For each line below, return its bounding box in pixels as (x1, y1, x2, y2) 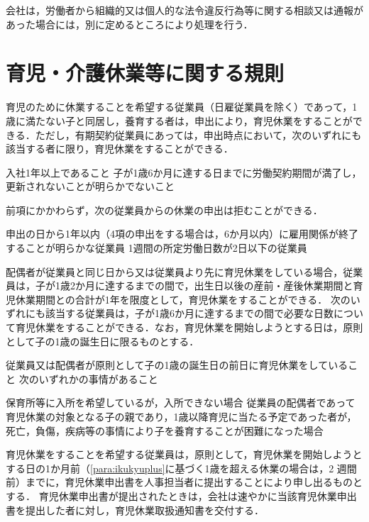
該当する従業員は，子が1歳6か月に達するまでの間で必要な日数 (45, 306, 334, 321)
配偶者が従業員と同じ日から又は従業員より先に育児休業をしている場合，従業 (6, 264, 363, 279)
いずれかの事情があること (38, 371, 158, 386)
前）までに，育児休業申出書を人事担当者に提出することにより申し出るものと (6, 474, 363, 489)
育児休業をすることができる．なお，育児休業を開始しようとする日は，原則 (15, 320, 363, 335)
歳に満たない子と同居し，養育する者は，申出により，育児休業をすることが (6, 113, 353, 128)
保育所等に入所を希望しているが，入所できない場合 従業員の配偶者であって (6, 395, 356, 410)
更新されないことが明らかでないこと (6, 179, 175, 194)
